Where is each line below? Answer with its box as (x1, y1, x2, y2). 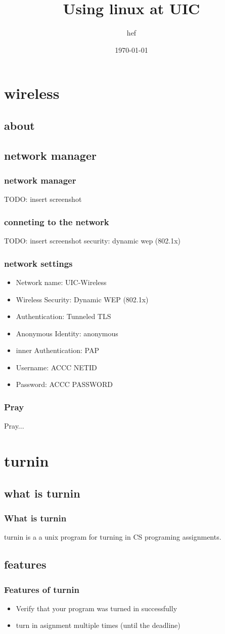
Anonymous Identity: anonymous (16, 328, 118, 338)
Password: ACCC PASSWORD (16, 379, 113, 390)
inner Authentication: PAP (16, 345, 99, 356)
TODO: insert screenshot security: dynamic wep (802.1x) (4, 235, 181, 246)
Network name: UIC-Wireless (16, 276, 107, 287)
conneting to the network (4, 215, 109, 228)
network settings (4, 257, 73, 269)
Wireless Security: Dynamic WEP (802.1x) (16, 294, 149, 304)
